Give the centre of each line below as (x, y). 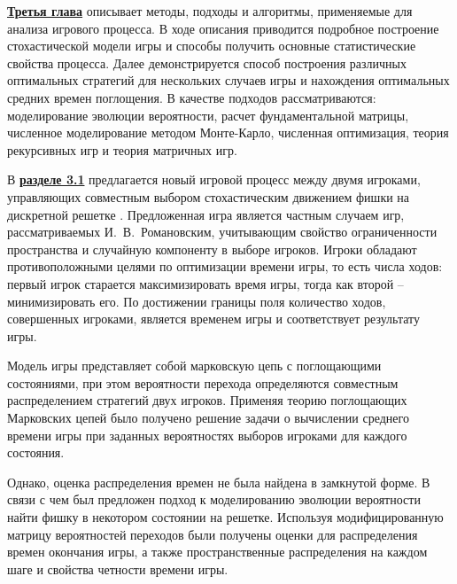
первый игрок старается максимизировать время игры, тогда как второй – (205, 283)
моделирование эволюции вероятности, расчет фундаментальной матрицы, (208, 115)
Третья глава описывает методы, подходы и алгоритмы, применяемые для (210, 11)
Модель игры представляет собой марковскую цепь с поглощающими (194, 366)
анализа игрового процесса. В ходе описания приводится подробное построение (223, 28)
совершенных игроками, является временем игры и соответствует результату (214, 319)
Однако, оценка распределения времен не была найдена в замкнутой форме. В (219, 482)
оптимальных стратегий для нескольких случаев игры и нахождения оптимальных (228, 80)
